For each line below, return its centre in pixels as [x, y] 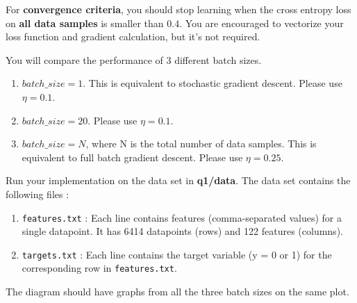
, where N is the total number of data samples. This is [201, 144]
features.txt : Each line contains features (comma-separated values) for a [182, 217]
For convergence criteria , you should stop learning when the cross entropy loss [178, 9]
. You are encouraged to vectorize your [261, 23]
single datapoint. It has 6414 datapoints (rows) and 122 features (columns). [182, 231]
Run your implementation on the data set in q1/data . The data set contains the [178, 180]
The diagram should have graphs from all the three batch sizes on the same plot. [177, 292]
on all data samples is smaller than [85, 23]
